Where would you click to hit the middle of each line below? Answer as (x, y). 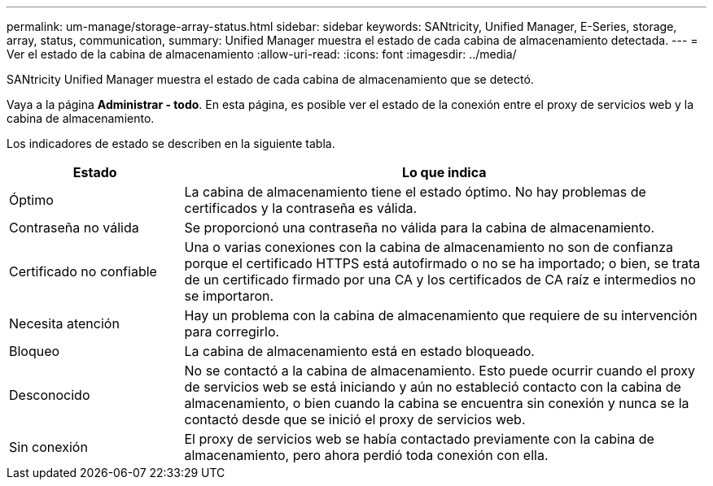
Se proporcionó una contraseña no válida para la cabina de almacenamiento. (420, 228)
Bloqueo (35, 351)
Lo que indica (444, 172)
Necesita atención (64, 323)
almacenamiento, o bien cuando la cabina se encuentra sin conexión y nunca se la (437, 403)
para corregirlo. (232, 332)
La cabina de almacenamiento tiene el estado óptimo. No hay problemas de (415, 192)
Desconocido (50, 395)
